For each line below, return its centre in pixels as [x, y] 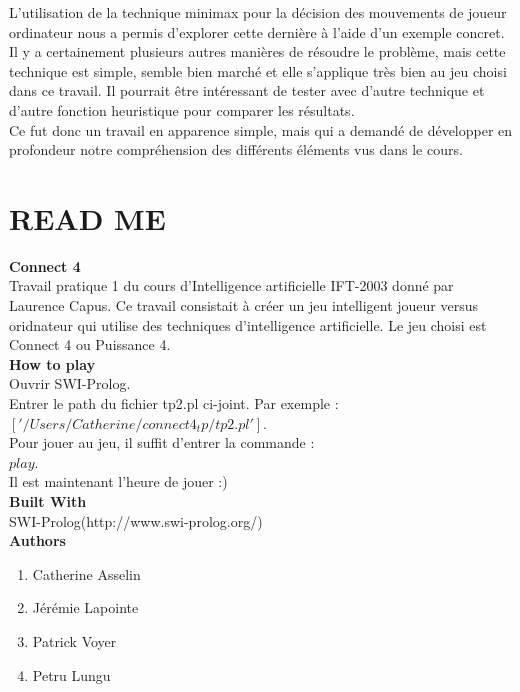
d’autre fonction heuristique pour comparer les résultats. [182, 109]
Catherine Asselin [86, 573]
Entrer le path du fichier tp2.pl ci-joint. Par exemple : [174, 403]
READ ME [87, 217]
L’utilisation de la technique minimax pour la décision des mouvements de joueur [258, 12]
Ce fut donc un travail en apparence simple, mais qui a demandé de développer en [261, 129]
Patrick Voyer [74, 640]
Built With [48, 501]
